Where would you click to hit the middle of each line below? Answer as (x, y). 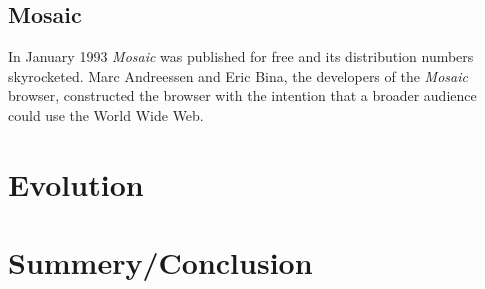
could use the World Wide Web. (106, 114)
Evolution (76, 183)
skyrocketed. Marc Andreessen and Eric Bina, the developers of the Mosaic (238, 75)
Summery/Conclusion (160, 262)
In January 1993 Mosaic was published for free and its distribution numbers (241, 56)
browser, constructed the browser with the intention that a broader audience (242, 95)
